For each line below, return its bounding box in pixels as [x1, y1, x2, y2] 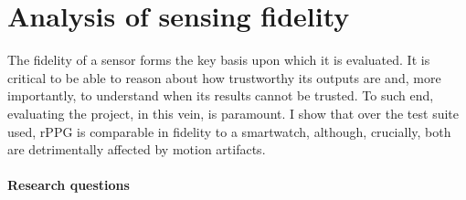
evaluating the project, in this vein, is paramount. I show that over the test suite [7, 103, 459, 122]
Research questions [7, 175, 130, 195]
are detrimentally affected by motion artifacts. [7, 140, 266, 159]
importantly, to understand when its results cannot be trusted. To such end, [7, 86, 434, 105]
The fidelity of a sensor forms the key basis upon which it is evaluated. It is [7, 50, 430, 69]
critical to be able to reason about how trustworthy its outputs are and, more [7, 68, 441, 87]
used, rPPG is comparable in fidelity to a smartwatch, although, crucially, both [7, 121, 451, 141]
